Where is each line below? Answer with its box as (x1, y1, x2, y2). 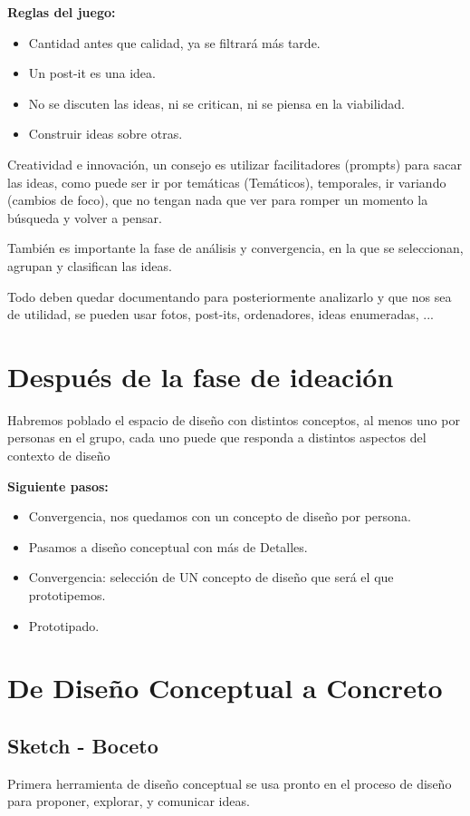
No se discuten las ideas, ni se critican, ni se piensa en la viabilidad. (28, 93, 405, 112)
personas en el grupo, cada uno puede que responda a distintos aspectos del (7, 428, 427, 447)
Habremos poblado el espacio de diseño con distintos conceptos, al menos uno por (7, 410, 460, 429)
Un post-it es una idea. (28, 63, 156, 83)
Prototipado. (28, 616, 100, 635)
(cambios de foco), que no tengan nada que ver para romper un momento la (7, 190, 428, 209)
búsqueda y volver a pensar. (7, 208, 162, 227)
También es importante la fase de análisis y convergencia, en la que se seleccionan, (7, 238, 464, 257)
